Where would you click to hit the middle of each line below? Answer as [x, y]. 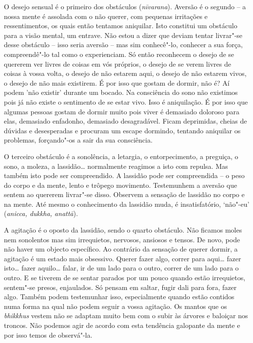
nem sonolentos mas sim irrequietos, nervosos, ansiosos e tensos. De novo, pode [122, 239]
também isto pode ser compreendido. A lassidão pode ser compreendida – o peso [124, 175]
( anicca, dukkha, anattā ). [41, 213]
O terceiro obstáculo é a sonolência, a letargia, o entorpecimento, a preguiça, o [121, 156]
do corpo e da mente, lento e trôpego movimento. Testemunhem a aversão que [121, 185]
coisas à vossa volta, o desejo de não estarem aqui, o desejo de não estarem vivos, [125, 73]
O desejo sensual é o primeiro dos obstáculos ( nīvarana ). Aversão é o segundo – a [125, 6]
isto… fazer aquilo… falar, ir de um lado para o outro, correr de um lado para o [121, 268]
